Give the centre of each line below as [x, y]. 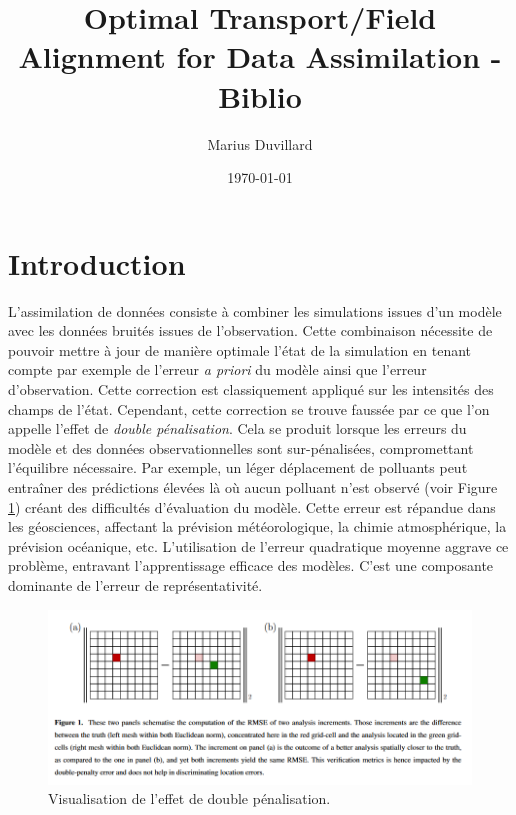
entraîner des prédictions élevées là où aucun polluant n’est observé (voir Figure [253, 486]
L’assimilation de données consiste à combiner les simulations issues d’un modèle [255, 310]
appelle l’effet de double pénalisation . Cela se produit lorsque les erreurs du [237, 428]
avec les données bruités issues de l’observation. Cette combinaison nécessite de [250, 330]
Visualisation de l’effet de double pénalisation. [189, 798]
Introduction [97, 262]
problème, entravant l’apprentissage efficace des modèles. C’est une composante [251, 565]
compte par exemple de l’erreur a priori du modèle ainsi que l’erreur [217, 369]
